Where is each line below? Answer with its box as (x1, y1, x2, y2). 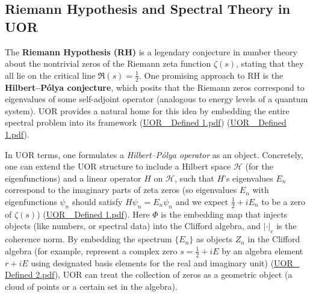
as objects (196, 233, 233, 245)
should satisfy (72, 195, 123, 207)
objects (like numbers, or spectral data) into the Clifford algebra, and (5, 219, 261, 232)
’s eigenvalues (224, 171, 273, 184)
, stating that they (236, 57, 304, 70)
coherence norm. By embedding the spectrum (5, 233, 172, 245)
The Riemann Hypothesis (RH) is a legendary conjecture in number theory (5, 45, 297, 58)
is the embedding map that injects (161, 207, 288, 220)
